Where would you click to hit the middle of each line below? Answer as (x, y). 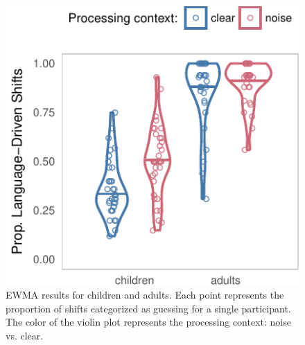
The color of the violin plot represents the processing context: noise (148, 322)
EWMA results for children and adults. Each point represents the (145, 295)
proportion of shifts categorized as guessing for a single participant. (148, 308)
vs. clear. (25, 336)
